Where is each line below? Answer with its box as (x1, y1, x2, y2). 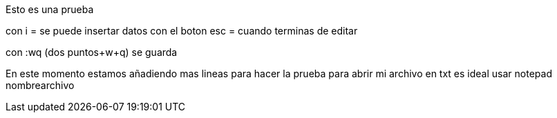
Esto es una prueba (6, 3, 94, 15)
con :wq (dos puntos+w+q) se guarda (6, 46, 178, 58)
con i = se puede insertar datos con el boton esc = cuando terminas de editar (6, 25, 358, 37)
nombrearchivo (6, 79, 75, 91)
